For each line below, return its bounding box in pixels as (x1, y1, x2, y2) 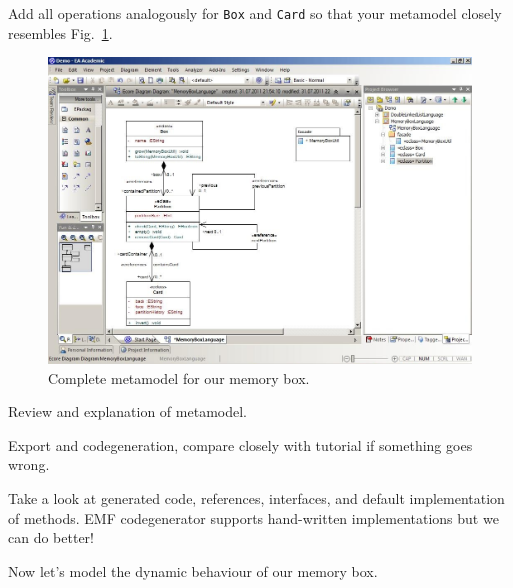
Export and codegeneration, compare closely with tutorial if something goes (8, 434, 473, 455)
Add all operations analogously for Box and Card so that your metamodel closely (8, 3, 502, 23)
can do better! (8, 527, 94, 548)
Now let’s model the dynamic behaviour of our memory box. (8, 560, 378, 581)
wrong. (8, 454, 50, 475)
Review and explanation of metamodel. (8, 401, 247, 422)
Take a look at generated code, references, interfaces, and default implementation (8, 488, 505, 509)
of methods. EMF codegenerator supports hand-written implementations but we (8, 507, 499, 528)
